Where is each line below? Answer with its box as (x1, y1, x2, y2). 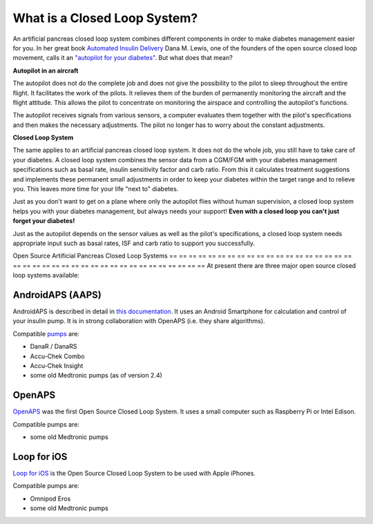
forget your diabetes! (12, 217, 75, 225)
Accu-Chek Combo (30, 352, 85, 360)
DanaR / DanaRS (30, 342, 77, 351)
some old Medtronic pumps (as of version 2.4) (30, 371, 162, 380)
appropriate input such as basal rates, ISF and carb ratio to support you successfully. (12, 239, 255, 247)
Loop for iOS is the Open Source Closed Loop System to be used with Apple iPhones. (12, 469, 256, 477)
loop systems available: (12, 271, 79, 280)
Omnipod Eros (30, 494, 71, 503)
